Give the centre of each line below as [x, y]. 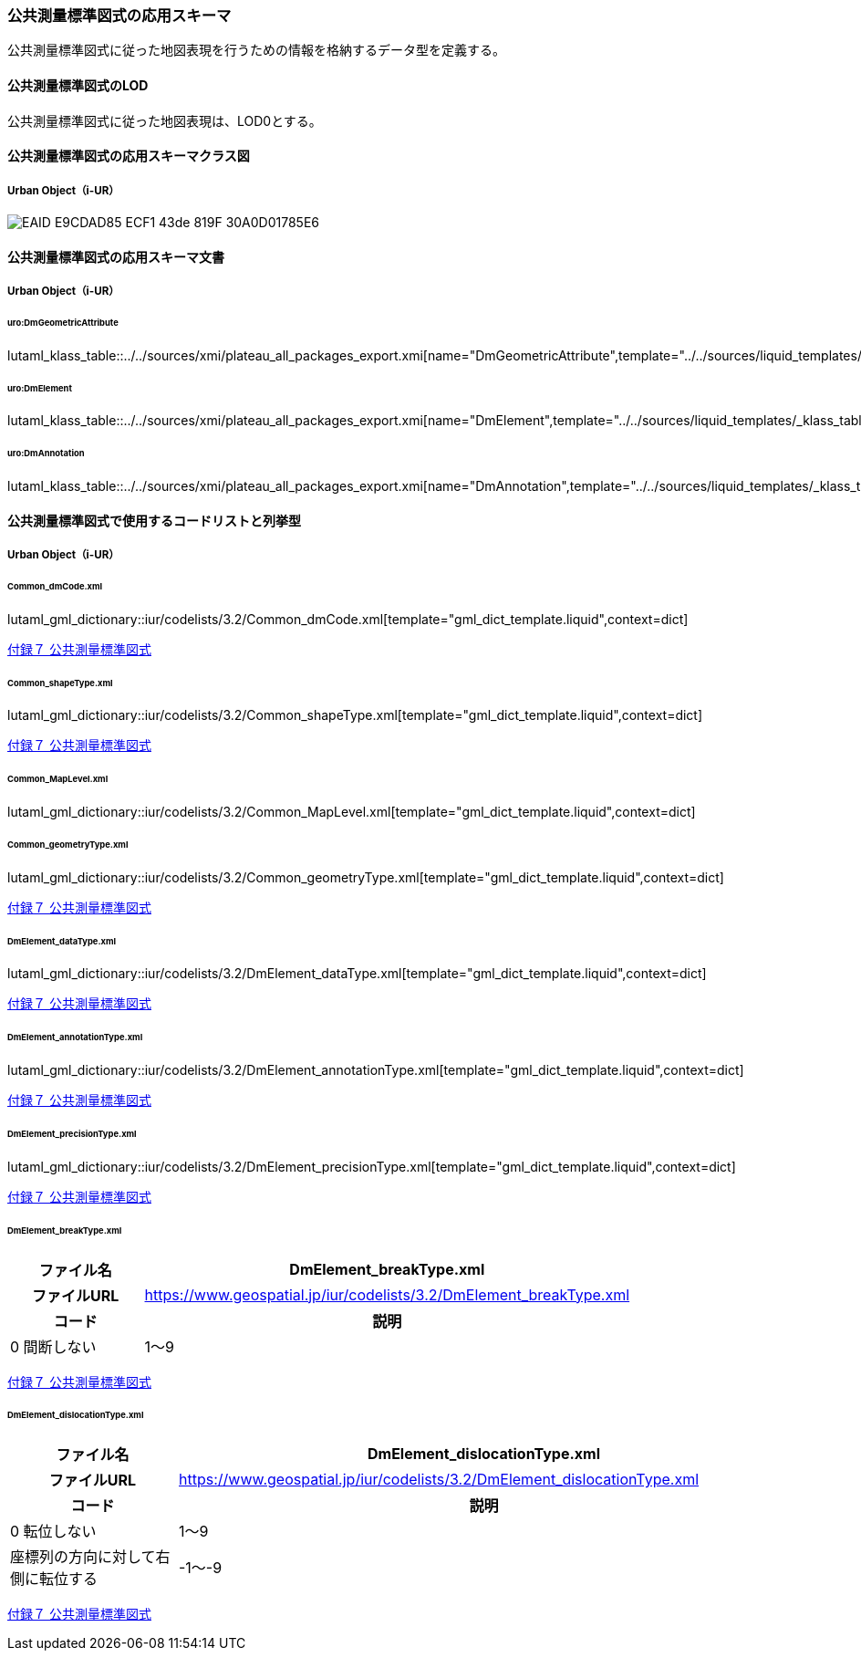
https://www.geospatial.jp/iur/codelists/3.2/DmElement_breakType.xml [387, 1294]
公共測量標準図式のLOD [78, 85]
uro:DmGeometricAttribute [63, 322]
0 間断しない [53, 1346]
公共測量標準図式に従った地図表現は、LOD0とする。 [165, 120]
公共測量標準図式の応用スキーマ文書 [116, 256]
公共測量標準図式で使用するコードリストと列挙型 [154, 520]
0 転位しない [53, 1532]
